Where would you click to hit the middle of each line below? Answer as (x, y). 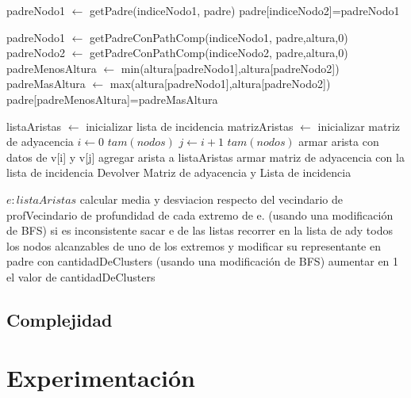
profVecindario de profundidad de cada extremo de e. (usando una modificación (200, 214)
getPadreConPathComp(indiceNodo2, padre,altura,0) (219, 53)
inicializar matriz (359, 126)
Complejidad (60, 319)
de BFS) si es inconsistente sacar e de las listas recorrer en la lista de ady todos (200, 230)
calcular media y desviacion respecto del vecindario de (211, 199)
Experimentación (101, 378)
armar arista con (339, 142)
